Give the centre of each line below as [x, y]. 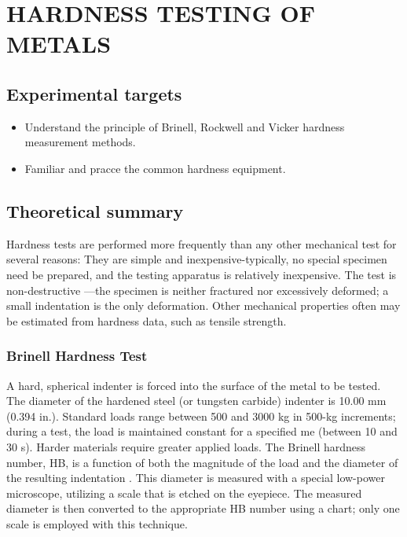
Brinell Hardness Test [77, 356]
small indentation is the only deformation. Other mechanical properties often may [203, 305]
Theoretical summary [95, 210]
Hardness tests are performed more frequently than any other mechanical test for [202, 243]
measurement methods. [80, 142]
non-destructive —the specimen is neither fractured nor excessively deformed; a [198, 290]
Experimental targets [94, 93]
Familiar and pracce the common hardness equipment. [155, 168]
